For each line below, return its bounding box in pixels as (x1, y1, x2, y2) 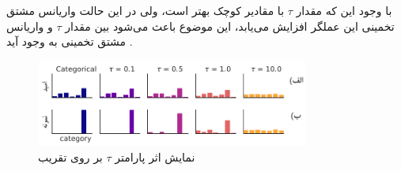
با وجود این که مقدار (296, 2, 392, 18)
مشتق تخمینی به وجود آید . (6, 33, 133, 50)
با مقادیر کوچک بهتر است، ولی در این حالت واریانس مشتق (6, 2, 285, 18)
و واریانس (6, 17, 53, 34)
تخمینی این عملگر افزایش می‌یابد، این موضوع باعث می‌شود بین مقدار (65, 17, 395, 34)
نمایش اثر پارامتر (115, 148, 195, 165)
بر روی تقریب (38, 148, 103, 165)
